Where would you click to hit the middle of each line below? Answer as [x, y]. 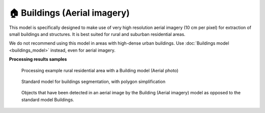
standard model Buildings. [48, 99]
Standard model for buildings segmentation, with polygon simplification [93, 82]
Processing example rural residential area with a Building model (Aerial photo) [100, 70]
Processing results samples [38, 59]
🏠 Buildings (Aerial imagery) [69, 13]
